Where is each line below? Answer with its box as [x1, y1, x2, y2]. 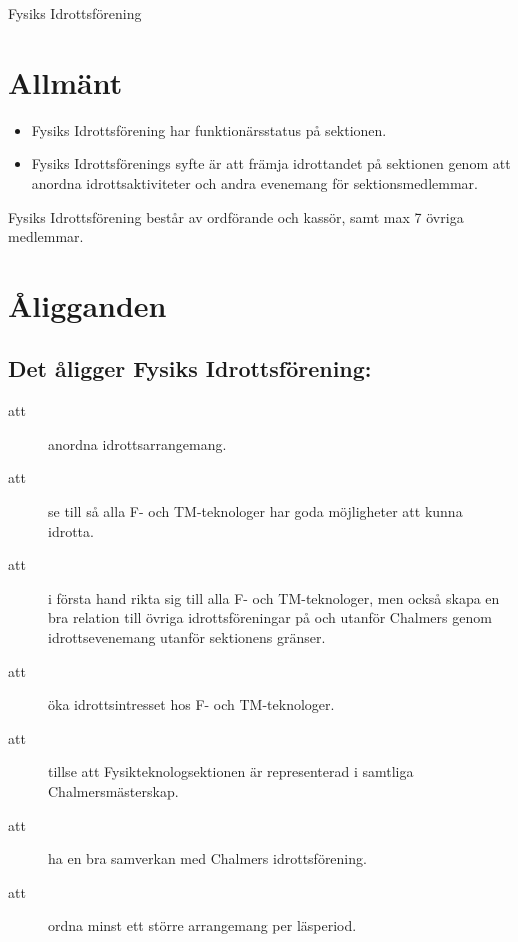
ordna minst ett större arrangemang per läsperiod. [48, 915, 357, 936]
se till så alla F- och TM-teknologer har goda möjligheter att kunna [48, 501, 463, 522]
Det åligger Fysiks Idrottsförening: [8, 353, 372, 384]
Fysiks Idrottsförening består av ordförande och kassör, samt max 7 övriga [8, 206, 464, 227]
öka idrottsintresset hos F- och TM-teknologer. [48, 694, 335, 715]
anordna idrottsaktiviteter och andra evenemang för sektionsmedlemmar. [31, 172, 478, 193]
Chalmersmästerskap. [48, 780, 179, 801]
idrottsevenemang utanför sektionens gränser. [48, 627, 326, 648]
